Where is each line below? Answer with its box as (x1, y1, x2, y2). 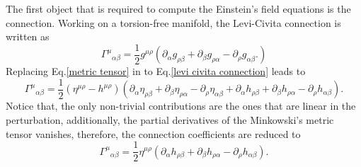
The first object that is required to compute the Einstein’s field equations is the (6, 1, 351, 16)
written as (6, 29, 50, 44)
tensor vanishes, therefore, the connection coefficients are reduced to (6, 126, 301, 141)
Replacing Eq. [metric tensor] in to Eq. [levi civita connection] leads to (6, 64, 306, 79)
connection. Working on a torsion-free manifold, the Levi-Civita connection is (6, 15, 341, 30)
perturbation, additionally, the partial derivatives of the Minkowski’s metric (6, 112, 334, 127)
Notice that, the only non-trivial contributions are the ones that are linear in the (6, 98, 356, 113)
